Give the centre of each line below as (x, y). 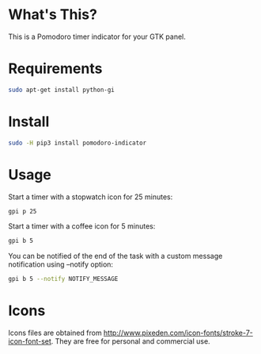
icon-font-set (30, 341)
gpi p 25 (23, 211)
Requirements (55, 69)
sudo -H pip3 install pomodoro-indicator (78, 143)
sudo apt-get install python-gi (61, 90)
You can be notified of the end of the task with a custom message (115, 256)
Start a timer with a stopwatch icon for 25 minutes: (91, 197)
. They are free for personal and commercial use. (131, 341)
